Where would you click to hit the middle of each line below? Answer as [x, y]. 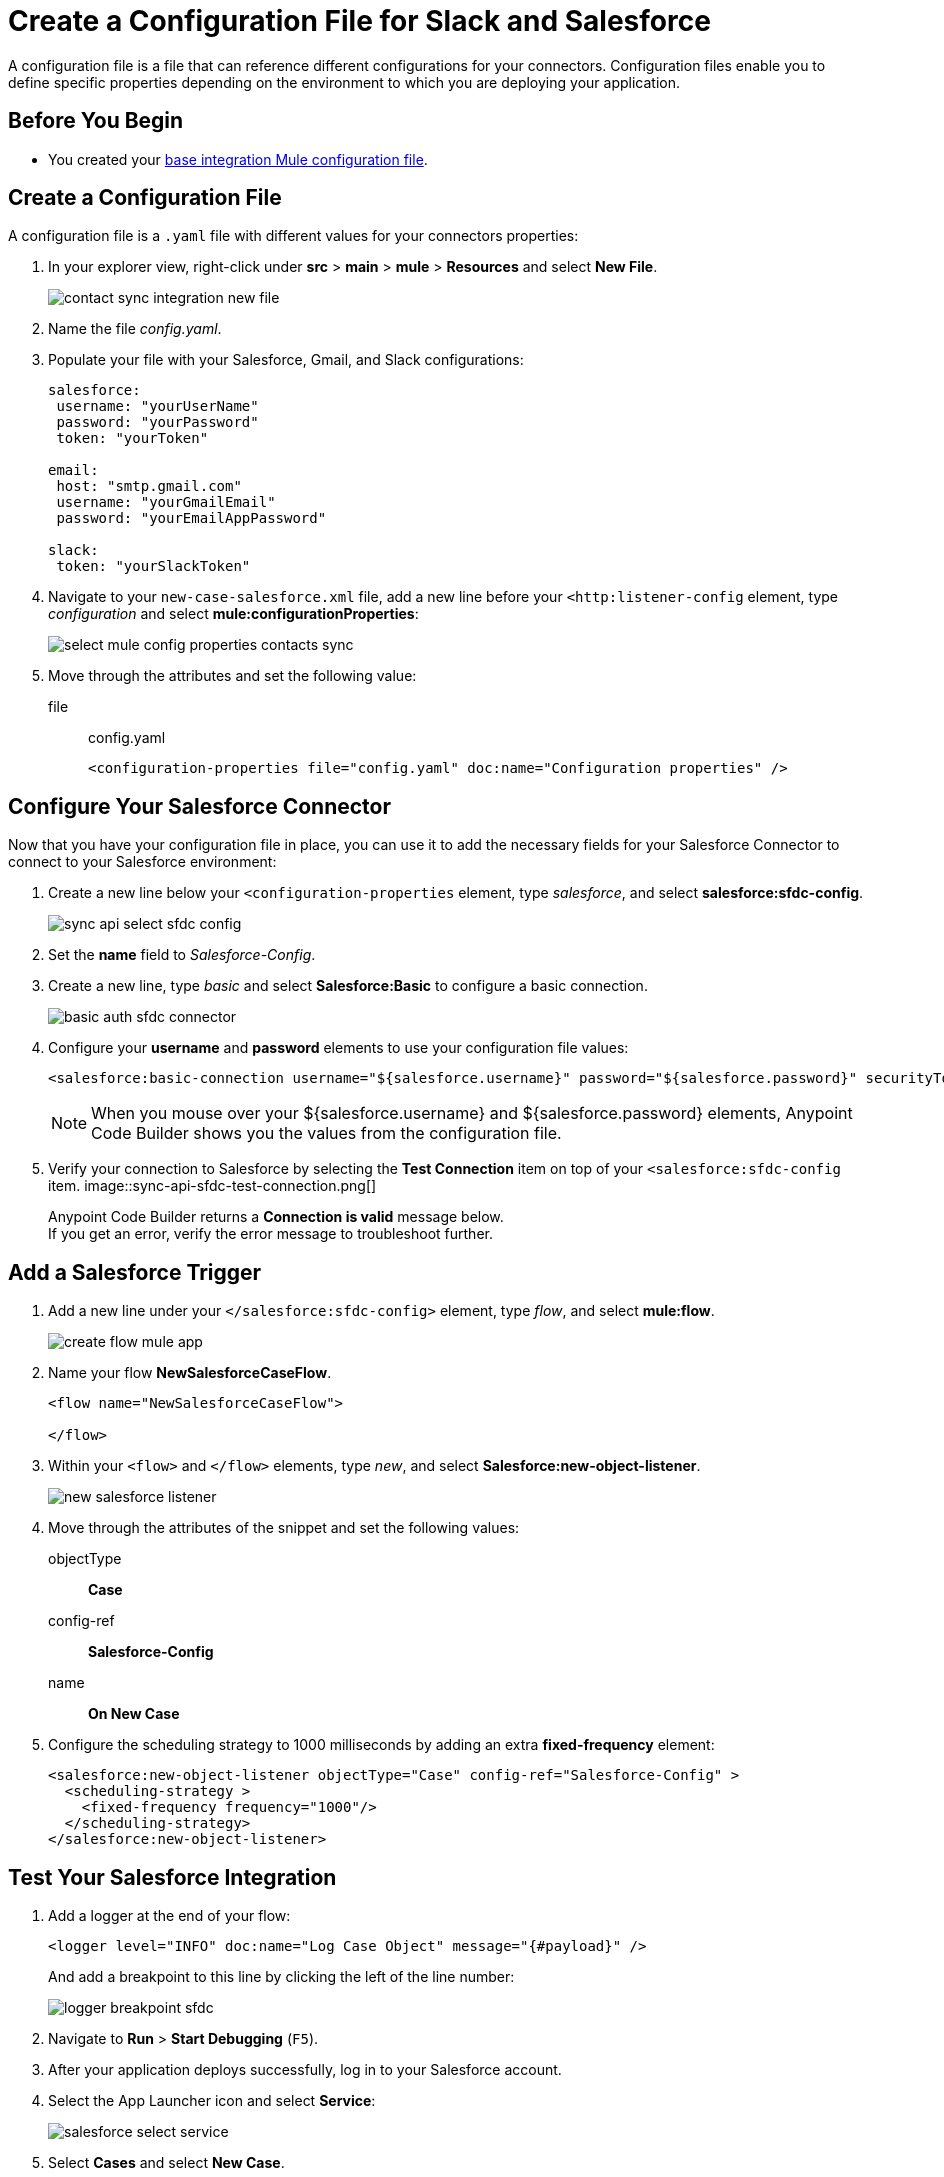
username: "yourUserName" [157, 406]
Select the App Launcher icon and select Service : [212, 2100]
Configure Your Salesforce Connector [200, 806]
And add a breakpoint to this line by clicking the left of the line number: [281, 1976]
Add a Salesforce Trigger [135, 1272]
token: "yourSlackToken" [153, 566]
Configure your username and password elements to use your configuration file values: [338, 1048]
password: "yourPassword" [157, 422]
